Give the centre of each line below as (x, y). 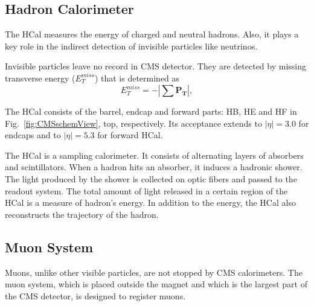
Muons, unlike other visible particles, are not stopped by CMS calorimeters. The (154, 272)
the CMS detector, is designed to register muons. (95, 295)
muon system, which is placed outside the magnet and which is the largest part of (156, 284)
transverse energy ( (40, 78)
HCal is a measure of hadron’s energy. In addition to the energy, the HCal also (150, 202)
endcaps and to (33, 135)
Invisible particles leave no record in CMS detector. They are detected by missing (156, 66)
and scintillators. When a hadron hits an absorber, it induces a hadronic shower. (154, 167)
